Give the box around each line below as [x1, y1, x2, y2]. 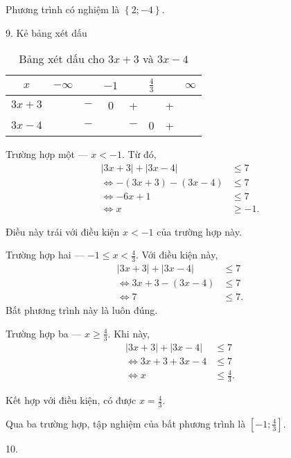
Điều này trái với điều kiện [6, 224, 120, 238]
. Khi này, [107, 326, 150, 340]
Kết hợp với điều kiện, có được [6, 393, 136, 407]
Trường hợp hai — [6, 247, 85, 262]
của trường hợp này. [157, 224, 242, 238]
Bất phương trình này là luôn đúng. [6, 303, 158, 317]
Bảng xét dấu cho [19, 51, 105, 67]
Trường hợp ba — [6, 326, 82, 340]
